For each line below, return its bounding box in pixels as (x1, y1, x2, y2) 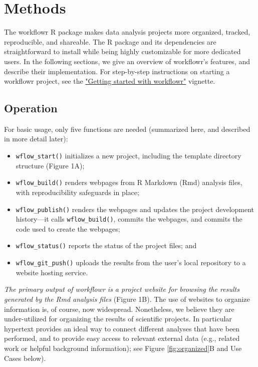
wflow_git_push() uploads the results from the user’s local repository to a (16, 257, 246, 268)
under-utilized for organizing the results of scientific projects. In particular (4, 313, 232, 324)
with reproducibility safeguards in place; (16, 187, 139, 197)
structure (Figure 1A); (16, 160, 85, 170)
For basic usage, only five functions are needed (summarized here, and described (4, 123, 250, 134)
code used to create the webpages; (16, 223, 120, 234)
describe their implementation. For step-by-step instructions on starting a (4, 66, 230, 76)
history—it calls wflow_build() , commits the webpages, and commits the (16, 214, 242, 224)
